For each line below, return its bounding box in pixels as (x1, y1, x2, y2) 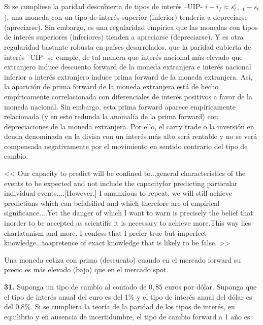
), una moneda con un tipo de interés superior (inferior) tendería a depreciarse (4, 12, 248, 22)
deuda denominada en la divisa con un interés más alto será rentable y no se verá (4, 131, 257, 141)
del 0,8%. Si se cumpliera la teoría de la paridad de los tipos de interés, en (4, 301, 235, 312)
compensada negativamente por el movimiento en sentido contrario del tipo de (4, 140, 248, 151)
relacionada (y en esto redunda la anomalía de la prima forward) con (4, 111, 218, 122)
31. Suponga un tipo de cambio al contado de (4, 281, 147, 292)
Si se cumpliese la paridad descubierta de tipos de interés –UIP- (4, 1, 203, 11)
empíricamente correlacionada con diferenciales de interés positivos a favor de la (4, 91, 252, 101)
